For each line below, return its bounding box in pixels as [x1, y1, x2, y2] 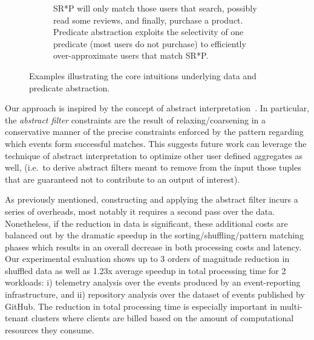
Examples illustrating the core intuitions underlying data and [29, 69, 257, 82]
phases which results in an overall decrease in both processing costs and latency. [5, 240, 302, 253]
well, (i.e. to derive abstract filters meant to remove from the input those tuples [5, 161, 301, 174]
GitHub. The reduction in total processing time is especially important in [5, 299, 278, 312]
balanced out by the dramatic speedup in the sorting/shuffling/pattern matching [5, 229, 304, 241]
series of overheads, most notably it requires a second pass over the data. [5, 204, 275, 217]
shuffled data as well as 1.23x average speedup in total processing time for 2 [5, 264, 286, 276]
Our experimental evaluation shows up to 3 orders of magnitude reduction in [5, 252, 290, 265]
